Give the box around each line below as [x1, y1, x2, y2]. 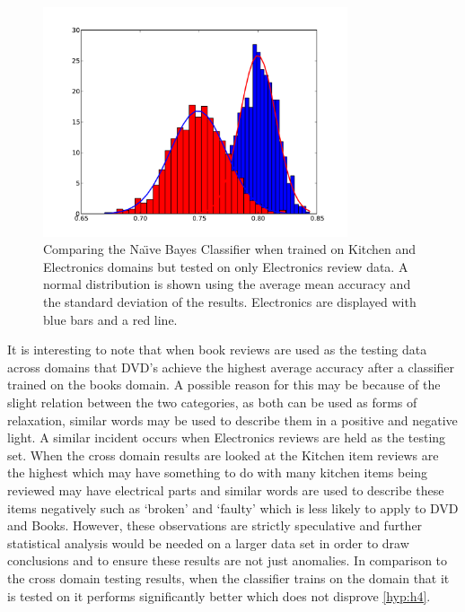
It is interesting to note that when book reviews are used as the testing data [7, 340, 427, 359]
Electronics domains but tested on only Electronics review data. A [43, 257, 408, 275]
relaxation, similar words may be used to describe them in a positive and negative [7, 410, 458, 429]
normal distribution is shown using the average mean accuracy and [43, 275, 411, 293]
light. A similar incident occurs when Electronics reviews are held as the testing [7, 428, 446, 447]
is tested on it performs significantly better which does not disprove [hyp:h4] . [7, 586, 431, 605]
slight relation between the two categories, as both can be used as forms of [7, 393, 417, 412]
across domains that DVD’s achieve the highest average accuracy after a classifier [7, 357, 455, 376]
